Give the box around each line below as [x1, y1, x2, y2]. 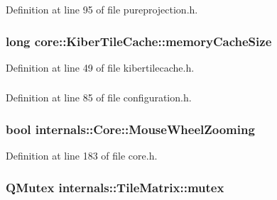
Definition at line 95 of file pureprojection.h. [6, 2, 198, 16]
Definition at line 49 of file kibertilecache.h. [6, 60, 195, 74]
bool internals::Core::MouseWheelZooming [6, 120, 255, 138]
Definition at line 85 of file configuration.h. [6, 90, 192, 105]
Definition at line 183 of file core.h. [6, 148, 158, 163]
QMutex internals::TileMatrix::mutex [6, 178, 224, 196]
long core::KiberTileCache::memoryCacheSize [6, 32, 272, 50]
